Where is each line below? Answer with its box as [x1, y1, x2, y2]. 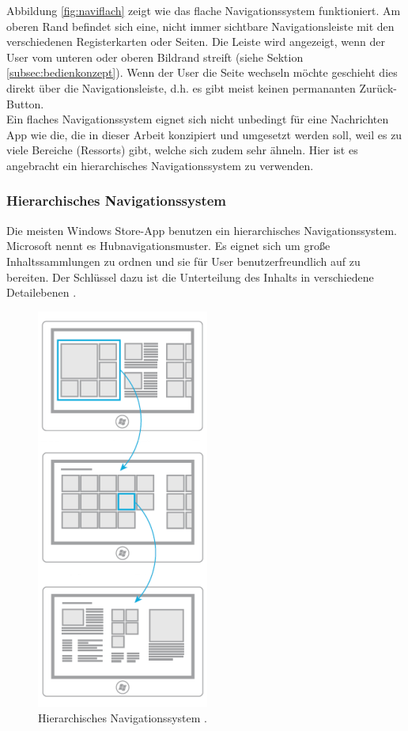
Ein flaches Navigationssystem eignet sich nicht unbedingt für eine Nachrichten [6, 111, 389, 127]
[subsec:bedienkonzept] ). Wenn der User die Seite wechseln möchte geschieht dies [6, 64, 398, 81]
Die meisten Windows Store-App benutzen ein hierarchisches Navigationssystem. [6, 222, 397, 238]
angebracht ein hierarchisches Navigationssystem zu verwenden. [6, 157, 314, 173]
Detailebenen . [6, 284, 77, 301]
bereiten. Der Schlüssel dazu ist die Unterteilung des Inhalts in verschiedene [6, 268, 374, 285]
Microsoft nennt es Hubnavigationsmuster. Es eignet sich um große [6, 237, 331, 254]
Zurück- [359, 79, 397, 96]
